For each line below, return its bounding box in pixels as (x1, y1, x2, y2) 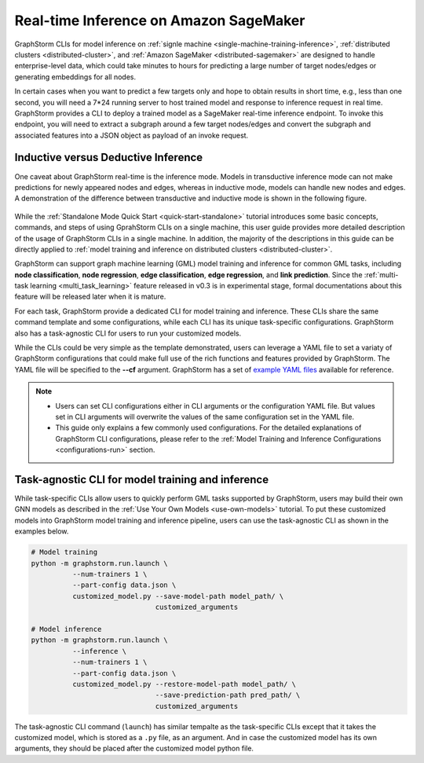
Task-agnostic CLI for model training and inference (14, 472, 269, 486)
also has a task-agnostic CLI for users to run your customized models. (14, 328, 242, 338)
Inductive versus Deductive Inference (14, 151, 203, 164)
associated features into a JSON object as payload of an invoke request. (14, 130, 249, 140)
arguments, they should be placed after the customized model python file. (14, 743, 254, 754)
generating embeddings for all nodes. (14, 72, 137, 82)
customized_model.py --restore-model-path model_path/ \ (71, 680, 297, 688)
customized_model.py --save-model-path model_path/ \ (71, 592, 284, 600)
